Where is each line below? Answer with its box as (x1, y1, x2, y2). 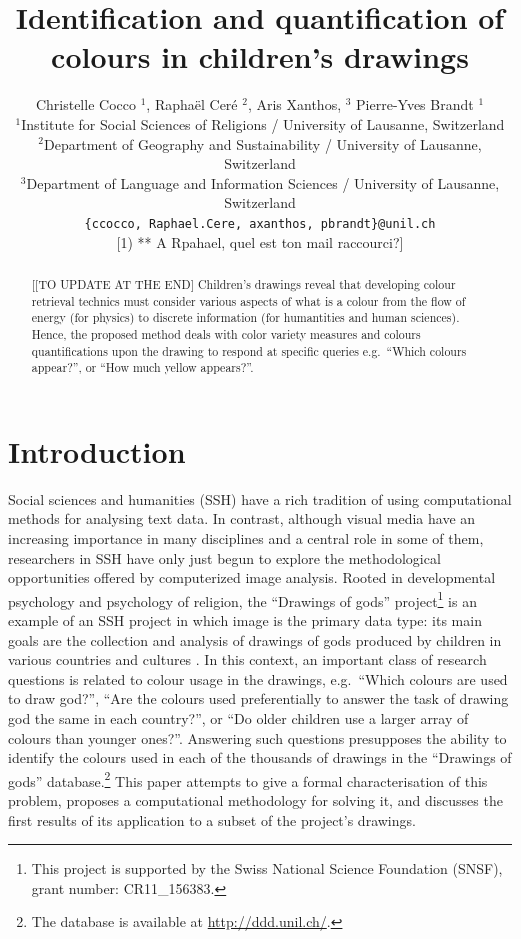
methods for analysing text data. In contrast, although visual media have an (8, 508, 476, 529)
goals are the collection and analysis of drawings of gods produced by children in (8, 629, 502, 650)
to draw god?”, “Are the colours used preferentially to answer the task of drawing (8, 688, 509, 709)
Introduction (8, 430, 186, 471)
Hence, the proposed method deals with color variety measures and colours (31, 325, 421, 342)
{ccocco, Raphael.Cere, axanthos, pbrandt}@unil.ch (84, 216, 436, 231)
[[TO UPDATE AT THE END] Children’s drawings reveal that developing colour (31, 275, 456, 292)
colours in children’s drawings (51, 36, 469, 77)
